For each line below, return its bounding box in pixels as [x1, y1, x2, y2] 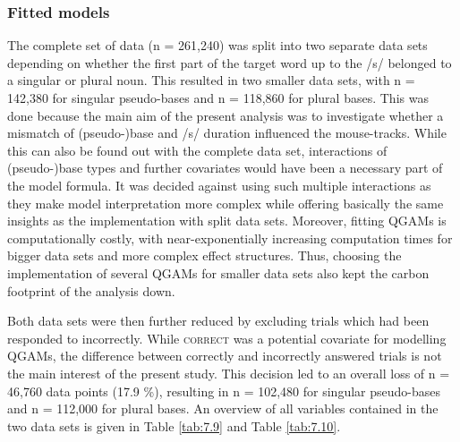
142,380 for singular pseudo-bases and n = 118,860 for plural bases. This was [7, 89, 429, 106]
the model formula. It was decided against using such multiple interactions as [7, 175, 431, 194]
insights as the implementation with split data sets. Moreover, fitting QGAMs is [7, 211, 447, 230]
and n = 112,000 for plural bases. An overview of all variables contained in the [7, 399, 439, 418]
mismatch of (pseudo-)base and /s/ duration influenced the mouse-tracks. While [7, 123, 447, 142]
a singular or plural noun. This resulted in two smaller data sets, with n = [7, 71, 415, 89]
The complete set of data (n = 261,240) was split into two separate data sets [7, 36, 428, 55]
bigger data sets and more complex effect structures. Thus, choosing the [7, 246, 402, 265]
